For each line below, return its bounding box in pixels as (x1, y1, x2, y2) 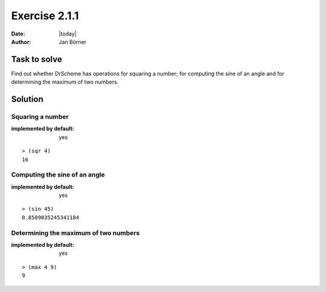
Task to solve (11, 54, 63, 64)
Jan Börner (59, 38, 87, 45)
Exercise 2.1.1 (11, 9, 79, 22)
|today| (59, 30, 77, 37)
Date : (11, 30, 25, 37)
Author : (11, 38, 31, 45)
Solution (11, 94, 43, 105)
